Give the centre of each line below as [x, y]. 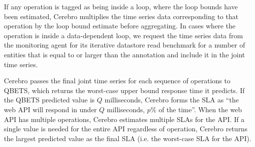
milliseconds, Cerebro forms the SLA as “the [172, 100]
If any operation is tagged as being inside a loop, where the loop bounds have [121, 6]
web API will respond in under [50, 109]
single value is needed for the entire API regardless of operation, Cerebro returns [126, 129]
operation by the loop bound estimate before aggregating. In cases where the [120, 26]
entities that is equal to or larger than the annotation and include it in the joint [125, 54]
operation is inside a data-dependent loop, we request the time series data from [124, 35]
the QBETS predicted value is [49, 100]
